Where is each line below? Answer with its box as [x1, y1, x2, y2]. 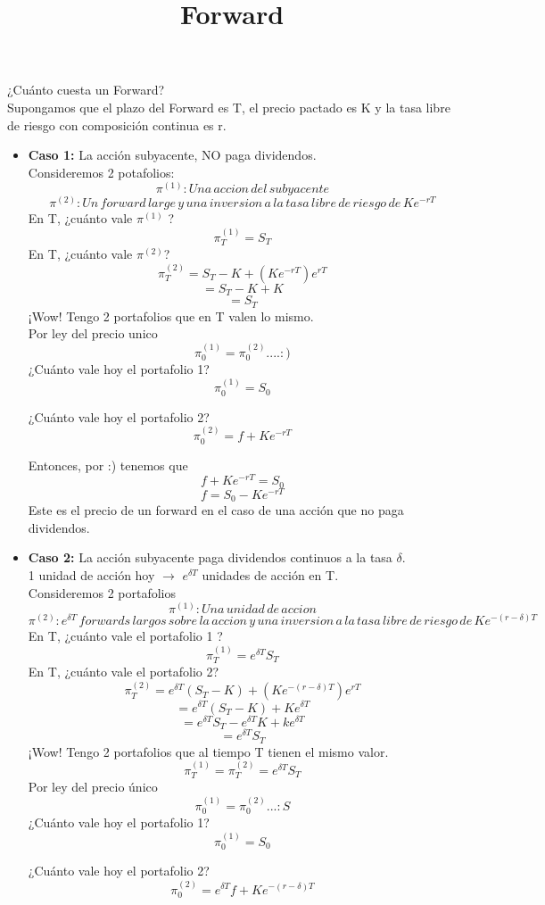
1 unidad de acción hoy [28, 566, 155, 585]
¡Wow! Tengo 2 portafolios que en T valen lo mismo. [28, 306, 314, 325]
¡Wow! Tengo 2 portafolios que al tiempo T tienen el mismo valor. [28, 742, 389, 760]
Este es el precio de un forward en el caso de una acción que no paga [28, 501, 404, 519]
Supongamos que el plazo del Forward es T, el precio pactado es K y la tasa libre [7, 97, 450, 116]
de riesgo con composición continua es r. [7, 115, 227, 134]
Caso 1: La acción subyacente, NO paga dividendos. [28, 145, 317, 164]
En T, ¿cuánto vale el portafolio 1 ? [28, 627, 223, 645]
